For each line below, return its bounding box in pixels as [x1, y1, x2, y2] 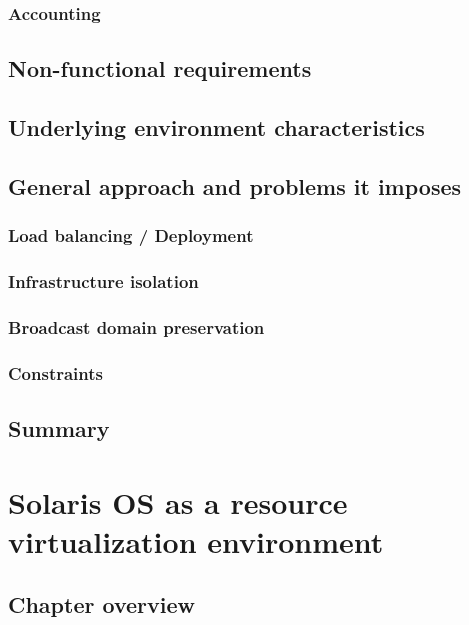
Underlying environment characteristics [8, 112, 425, 143]
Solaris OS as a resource [8, 481, 348, 522]
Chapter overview [8, 589, 195, 620]
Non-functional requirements [8, 53, 312, 84]
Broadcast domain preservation [8, 314, 265, 339]
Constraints [8, 360, 103, 385]
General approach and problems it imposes [8, 170, 462, 201]
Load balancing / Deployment [8, 223, 254, 248]
